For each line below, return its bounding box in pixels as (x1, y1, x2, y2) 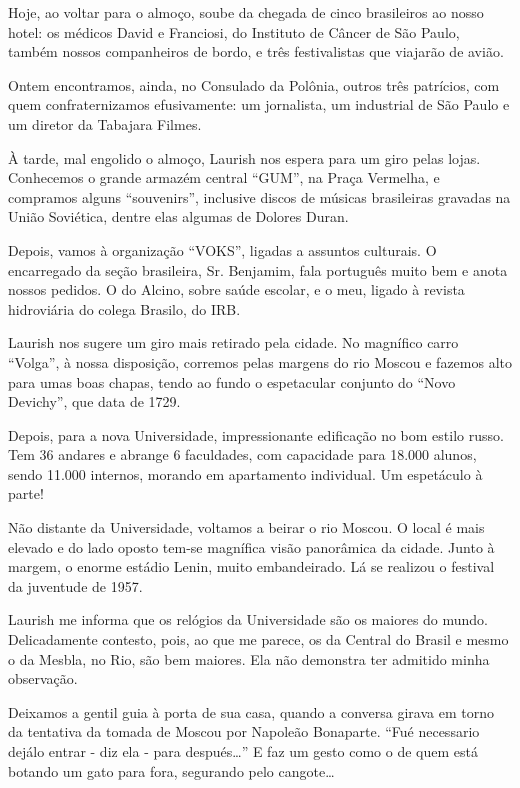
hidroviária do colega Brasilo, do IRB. (8, 298, 241, 319)
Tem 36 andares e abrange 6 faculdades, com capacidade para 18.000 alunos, (8, 444, 477, 465)
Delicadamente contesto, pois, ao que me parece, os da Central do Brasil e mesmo (8, 629, 509, 650)
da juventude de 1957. (8, 575, 143, 596)
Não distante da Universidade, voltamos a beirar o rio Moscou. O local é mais (8, 517, 485, 538)
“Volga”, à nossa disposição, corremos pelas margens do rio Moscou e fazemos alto (8, 351, 512, 372)
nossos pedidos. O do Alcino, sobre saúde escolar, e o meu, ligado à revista (8, 279, 465, 300)
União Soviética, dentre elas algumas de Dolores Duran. (8, 206, 349, 227)
